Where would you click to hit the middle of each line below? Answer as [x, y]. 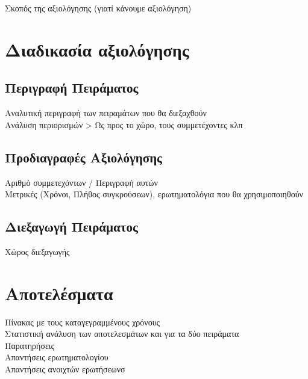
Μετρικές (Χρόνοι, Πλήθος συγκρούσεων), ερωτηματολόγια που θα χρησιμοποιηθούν [154, 194]
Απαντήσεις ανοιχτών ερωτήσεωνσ [65, 369]
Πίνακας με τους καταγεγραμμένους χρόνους [83, 322]
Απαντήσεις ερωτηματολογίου [57, 357]
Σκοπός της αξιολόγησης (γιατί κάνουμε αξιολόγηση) [98, 8]
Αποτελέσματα [59, 293]
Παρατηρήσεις [30, 345]
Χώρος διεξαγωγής [37, 251]
